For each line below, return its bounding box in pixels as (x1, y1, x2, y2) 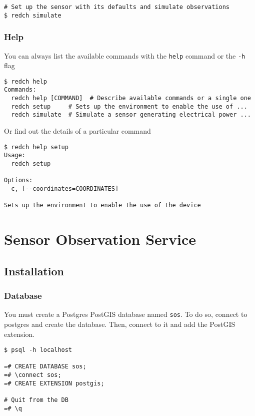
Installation (4, 263, 64, 278)
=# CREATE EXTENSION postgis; (4, 379, 104, 387)
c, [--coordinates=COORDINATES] (11, 185, 119, 192)
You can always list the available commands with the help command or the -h (4, 50, 245, 61)
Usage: (4, 152, 25, 159)
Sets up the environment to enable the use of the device (4, 202, 201, 209)
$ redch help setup (4, 143, 68, 151)
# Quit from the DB (4, 396, 68, 404)
